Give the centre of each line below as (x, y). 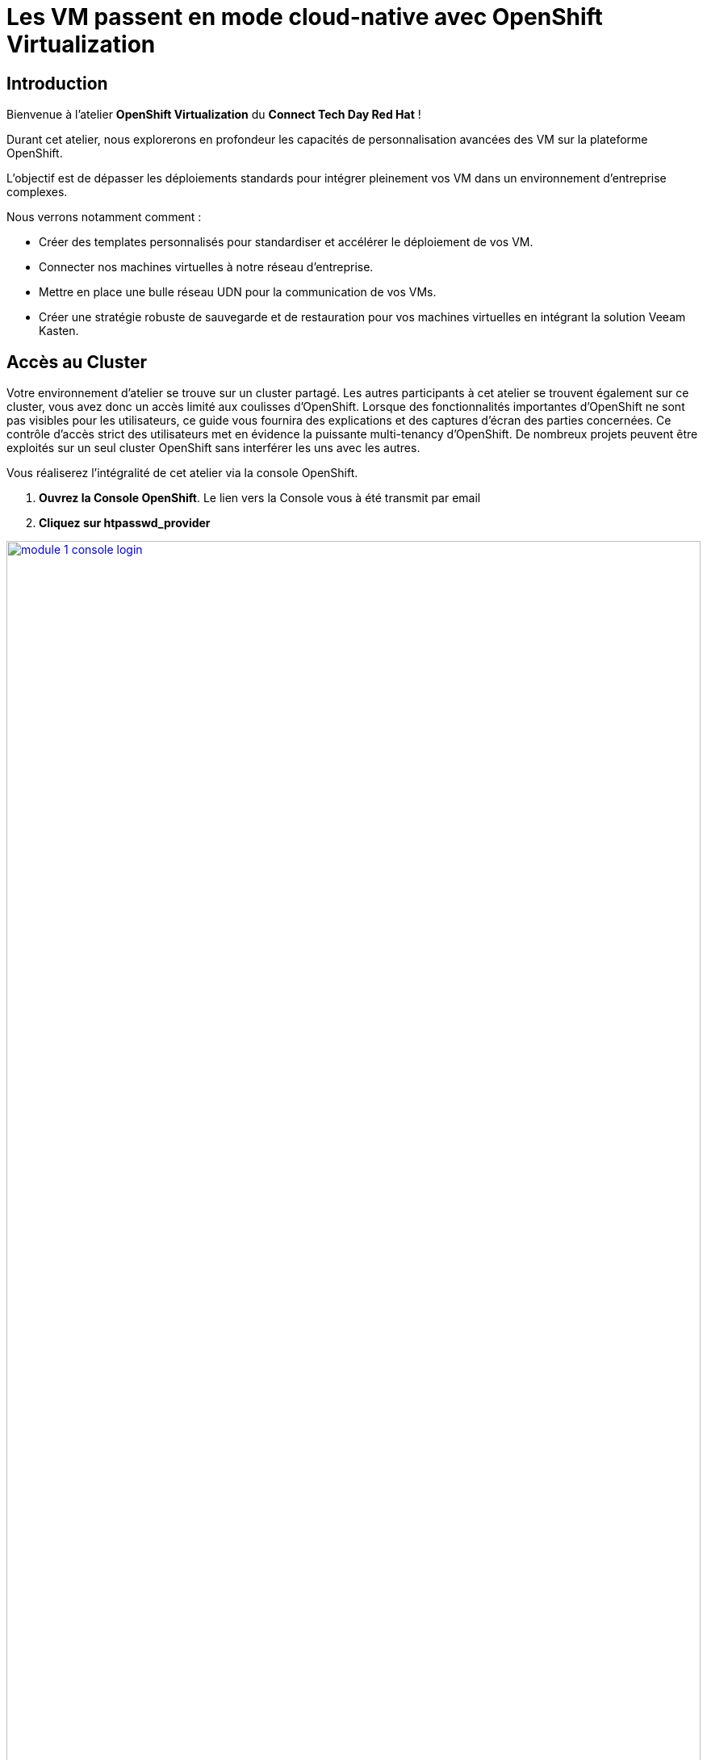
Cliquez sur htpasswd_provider (125, 523)
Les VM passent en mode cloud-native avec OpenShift (305, 17)
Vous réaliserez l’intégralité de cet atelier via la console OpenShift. (182, 473)
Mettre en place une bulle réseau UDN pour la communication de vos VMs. (238, 292)
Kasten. (59, 331)
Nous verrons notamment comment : (104, 217)
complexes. (37, 192)
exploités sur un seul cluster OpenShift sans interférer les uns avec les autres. (213, 448)
